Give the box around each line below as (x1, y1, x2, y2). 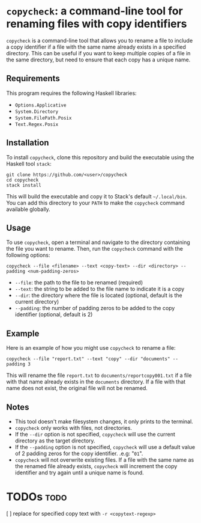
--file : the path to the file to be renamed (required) (14, 279, 143, 286)
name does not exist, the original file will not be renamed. (6, 385, 148, 392)
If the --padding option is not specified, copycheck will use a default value (14, 444, 196, 450)
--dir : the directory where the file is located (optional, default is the (14, 292, 182, 299)
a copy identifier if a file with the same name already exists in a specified (6, 43, 186, 50)
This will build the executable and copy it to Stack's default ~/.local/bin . (6, 192, 187, 200)
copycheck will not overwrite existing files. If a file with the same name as (14, 456, 194, 463)
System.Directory (14, 108, 59, 115)
